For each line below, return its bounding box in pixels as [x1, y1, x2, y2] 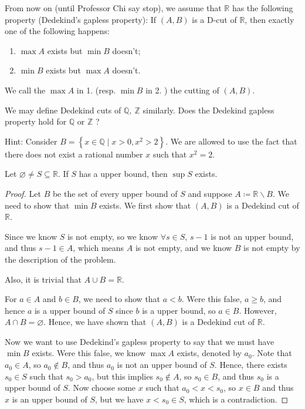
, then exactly [245, 13, 294, 25]
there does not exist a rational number [5, 147, 143, 160]
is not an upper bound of [117, 358, 207, 371]
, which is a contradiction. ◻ [184, 393, 289, 405]
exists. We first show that [99, 199, 191, 211]
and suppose [188, 187, 232, 199]
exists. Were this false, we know [32, 347, 145, 359]
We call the [5, 83, 46, 96]
